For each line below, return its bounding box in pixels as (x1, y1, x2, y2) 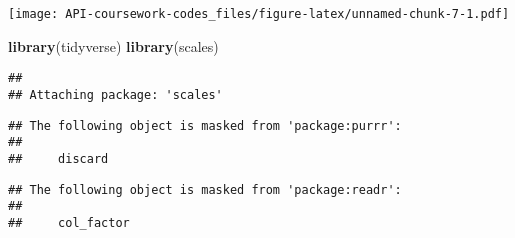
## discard (8, 151, 109, 166)
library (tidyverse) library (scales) (8, 35, 219, 56)
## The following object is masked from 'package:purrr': (8, 118, 402, 133)
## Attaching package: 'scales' (8, 87, 223, 102)
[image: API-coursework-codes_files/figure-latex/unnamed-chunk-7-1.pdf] (8, 7, 510, 21)
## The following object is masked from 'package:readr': (8, 182, 402, 197)
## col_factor (8, 215, 130, 230)
